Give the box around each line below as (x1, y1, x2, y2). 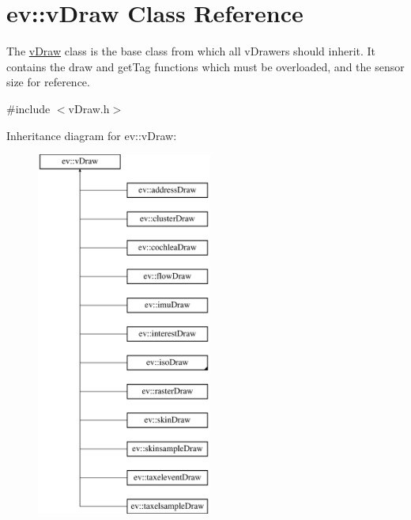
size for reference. (6, 74, 90, 90)
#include (6, 100, 51, 116)
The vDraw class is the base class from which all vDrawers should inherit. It (6, 43, 376, 59)
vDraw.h (68, 100, 110, 116)
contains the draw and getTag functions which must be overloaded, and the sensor (6, 58, 405, 74)
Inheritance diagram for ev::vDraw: (6, 127, 177, 143)
